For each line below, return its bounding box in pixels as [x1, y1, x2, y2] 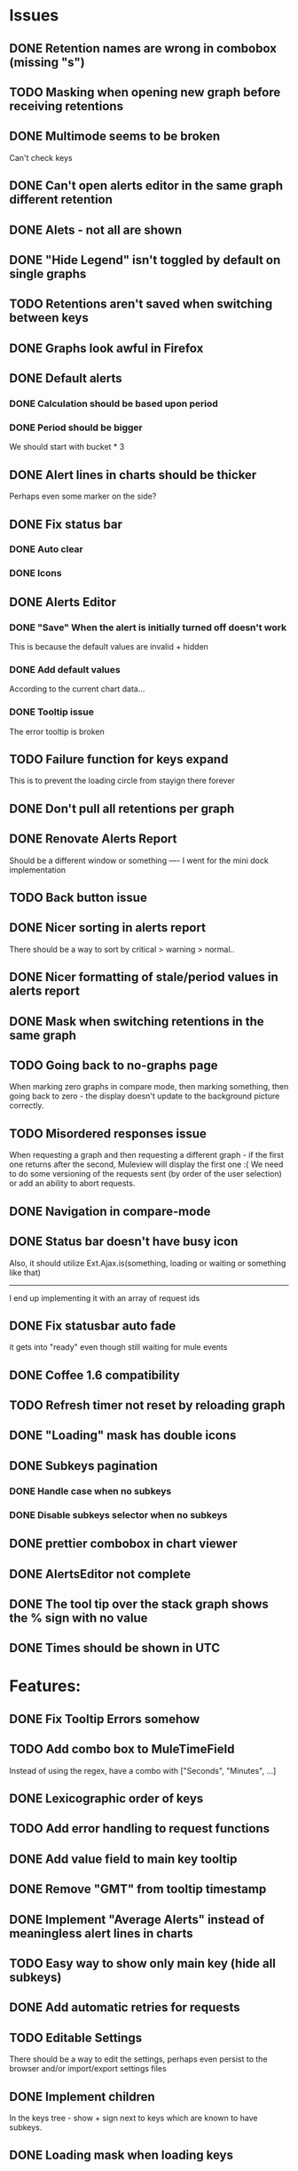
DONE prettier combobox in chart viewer [9, 1536, 238, 1552]
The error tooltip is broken [9, 726, 105, 737]
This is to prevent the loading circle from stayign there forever [9, 775, 235, 786]
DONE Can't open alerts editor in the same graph [9, 179, 284, 194]
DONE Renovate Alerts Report [9, 832, 177, 847]
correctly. [9, 1100, 44, 1111]
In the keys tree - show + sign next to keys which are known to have [9, 2112, 258, 2124]
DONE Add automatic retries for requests [9, 2000, 240, 2015]
